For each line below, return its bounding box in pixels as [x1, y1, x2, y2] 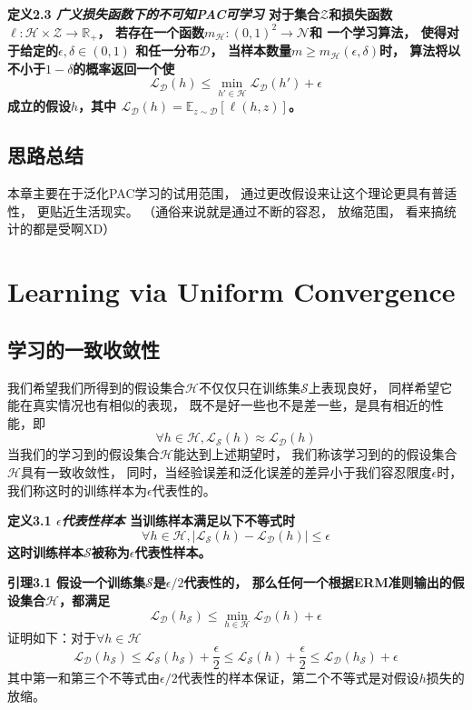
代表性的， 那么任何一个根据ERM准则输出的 [183, 573, 452, 592]
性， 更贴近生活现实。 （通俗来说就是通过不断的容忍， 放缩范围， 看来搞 [7, 201, 444, 220]
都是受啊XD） [32, 219, 116, 238]
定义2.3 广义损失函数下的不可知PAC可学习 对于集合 [7, 5, 320, 23]
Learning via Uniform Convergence [7, 273, 456, 310]
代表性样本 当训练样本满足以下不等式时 [61, 511, 295, 530]
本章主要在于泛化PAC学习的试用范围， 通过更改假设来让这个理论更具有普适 [7, 184, 457, 203]
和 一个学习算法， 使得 [309, 22, 447, 41]
